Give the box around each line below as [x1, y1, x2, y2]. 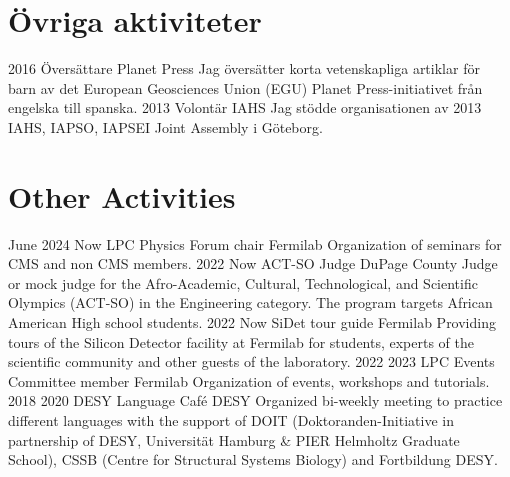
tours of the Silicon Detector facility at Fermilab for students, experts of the [8, 331, 475, 352]
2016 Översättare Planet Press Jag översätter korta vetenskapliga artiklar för [8, 58, 480, 79]
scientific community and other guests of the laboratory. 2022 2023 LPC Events [8, 351, 495, 372]
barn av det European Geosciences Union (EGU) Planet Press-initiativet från [8, 77, 483, 98]
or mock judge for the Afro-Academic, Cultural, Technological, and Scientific [8, 272, 478, 293]
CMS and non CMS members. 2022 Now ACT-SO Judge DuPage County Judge [8, 253, 498, 274]
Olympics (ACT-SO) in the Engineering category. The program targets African [8, 292, 493, 313]
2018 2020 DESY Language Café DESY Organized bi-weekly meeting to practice [8, 390, 503, 411]
